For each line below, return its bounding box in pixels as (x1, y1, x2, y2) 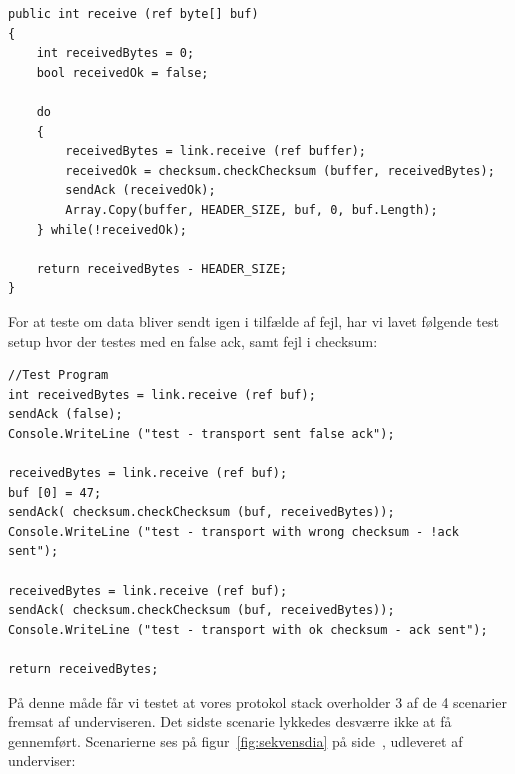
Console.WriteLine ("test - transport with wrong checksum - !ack (8, 524, 460, 539)
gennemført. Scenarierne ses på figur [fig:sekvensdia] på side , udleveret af (8, 730, 463, 751)
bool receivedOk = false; (36, 65, 209, 80)
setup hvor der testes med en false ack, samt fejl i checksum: (8, 330, 378, 351)
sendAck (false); (8, 407, 123, 422)
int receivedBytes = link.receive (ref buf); (8, 387, 316, 402)
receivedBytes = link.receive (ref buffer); (65, 144, 366, 159)
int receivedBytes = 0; (36, 46, 195, 61)
